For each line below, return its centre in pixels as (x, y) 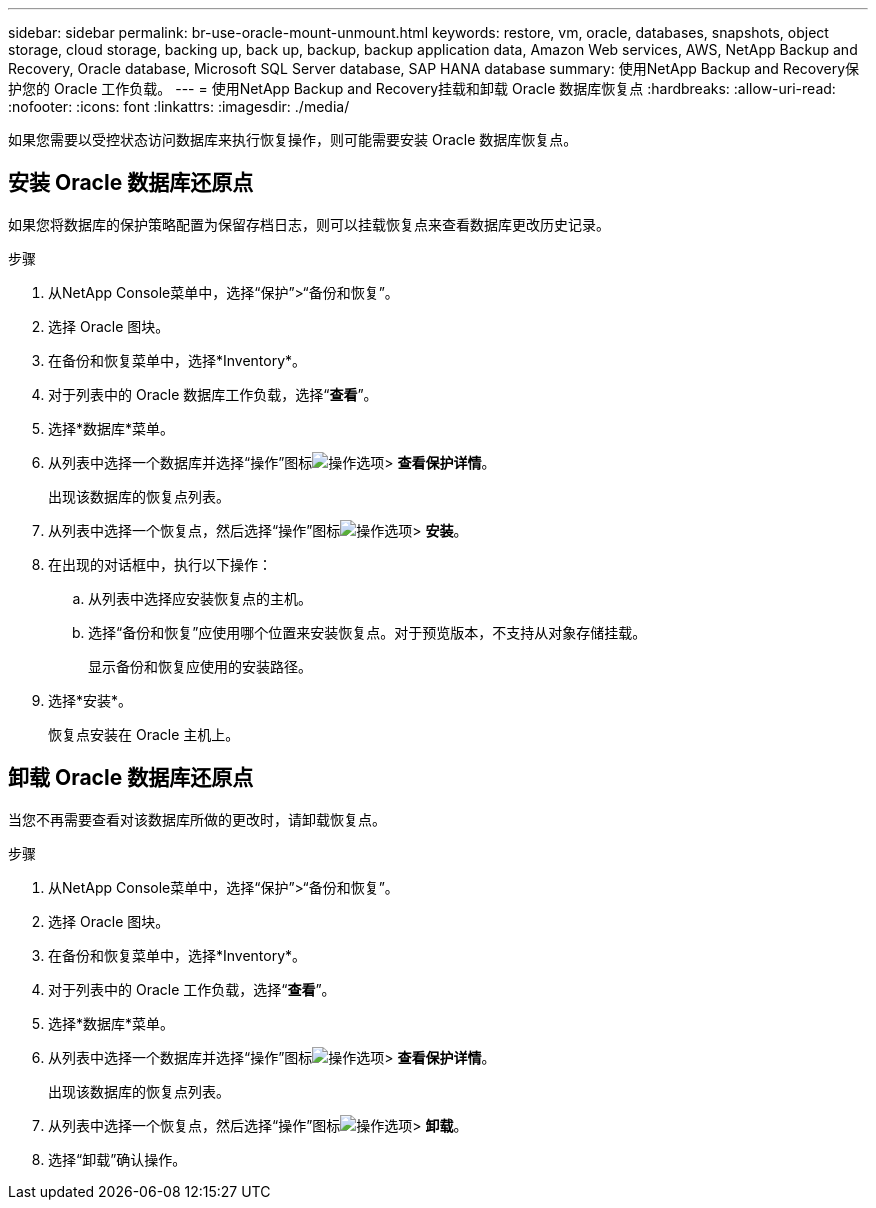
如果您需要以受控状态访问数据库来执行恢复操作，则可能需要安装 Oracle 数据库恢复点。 (293, 139)
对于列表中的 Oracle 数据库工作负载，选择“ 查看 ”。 (213, 394)
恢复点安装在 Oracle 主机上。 (144, 734)
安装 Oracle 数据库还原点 (131, 183)
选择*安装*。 (90, 700)
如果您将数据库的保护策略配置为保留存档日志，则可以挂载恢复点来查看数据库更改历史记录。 (309, 224)
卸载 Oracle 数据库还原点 (131, 778)
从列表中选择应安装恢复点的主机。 (200, 598)
